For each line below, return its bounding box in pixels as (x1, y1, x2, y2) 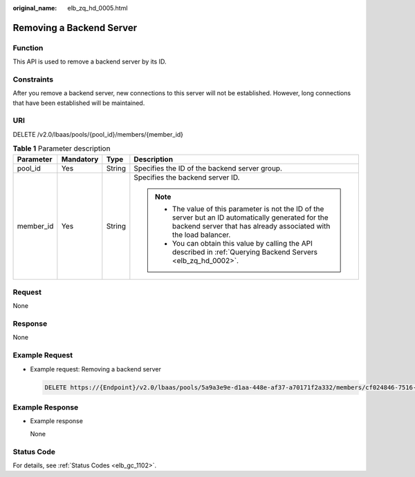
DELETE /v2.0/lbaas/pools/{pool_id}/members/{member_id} (12, 130, 183, 138)
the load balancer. (172, 230, 231, 240)
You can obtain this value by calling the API (172, 238, 313, 248)
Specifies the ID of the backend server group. (133, 163, 283, 173)
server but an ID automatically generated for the (172, 213, 329, 222)
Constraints (12, 75, 54, 84)
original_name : (12, 4, 57, 12)
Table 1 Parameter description (12, 144, 111, 153)
